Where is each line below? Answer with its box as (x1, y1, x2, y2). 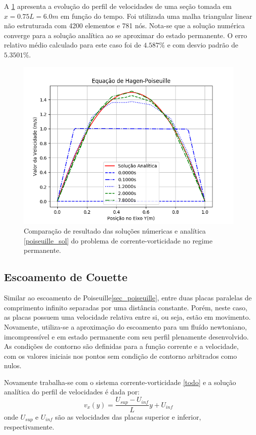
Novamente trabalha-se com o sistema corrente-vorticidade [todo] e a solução (4, 377, 236, 387)
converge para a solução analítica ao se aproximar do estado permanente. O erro (4, 30, 247, 40)
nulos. (4, 360, 22, 371)
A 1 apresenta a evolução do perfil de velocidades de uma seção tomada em (4, 1, 232, 11)
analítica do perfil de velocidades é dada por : (4, 387, 140, 397)
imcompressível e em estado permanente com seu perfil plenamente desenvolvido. (4, 331, 249, 341)
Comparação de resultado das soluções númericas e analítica (24, 226, 206, 236)
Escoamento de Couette (4, 269, 128, 285)
